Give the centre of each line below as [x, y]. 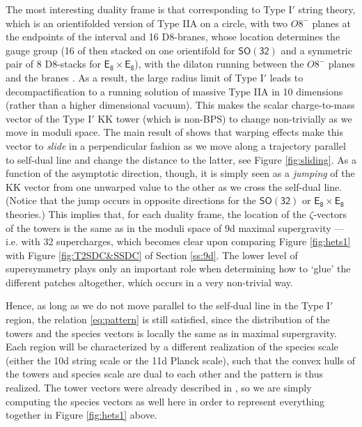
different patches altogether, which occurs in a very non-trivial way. [149, 282]
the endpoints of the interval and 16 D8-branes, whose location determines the [173, 37]
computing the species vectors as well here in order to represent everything [165, 401]
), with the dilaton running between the [219, 64]
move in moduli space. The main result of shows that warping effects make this [175, 132]
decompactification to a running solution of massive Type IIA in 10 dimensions [174, 91]
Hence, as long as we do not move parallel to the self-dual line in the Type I [168, 305]
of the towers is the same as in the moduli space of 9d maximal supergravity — [175, 227]
